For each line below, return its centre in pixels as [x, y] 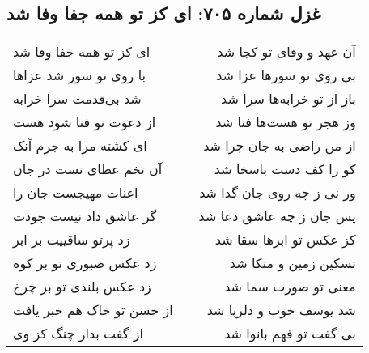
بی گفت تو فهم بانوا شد [290, 334]
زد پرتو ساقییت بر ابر [72, 240]
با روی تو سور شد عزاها [79, 75]
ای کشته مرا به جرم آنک [80, 146]
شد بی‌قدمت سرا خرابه [77, 99]
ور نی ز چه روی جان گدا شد [278, 193]
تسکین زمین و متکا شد [293, 263]
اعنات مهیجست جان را [76, 193]
